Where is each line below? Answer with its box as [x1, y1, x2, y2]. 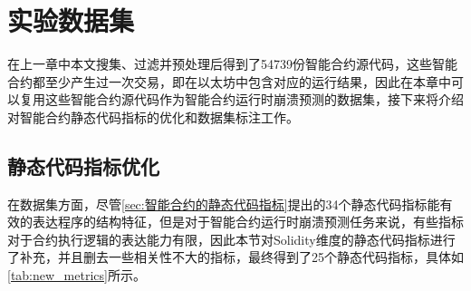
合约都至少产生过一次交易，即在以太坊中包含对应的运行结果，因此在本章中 [7, 72, 451, 91]
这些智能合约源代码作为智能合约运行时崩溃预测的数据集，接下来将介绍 [44, 90, 464, 109]
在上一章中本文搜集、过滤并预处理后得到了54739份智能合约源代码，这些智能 [7, 54, 457, 73]
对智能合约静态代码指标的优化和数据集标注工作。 [7, 107, 299, 126]
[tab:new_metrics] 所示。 [7, 266, 146, 285]
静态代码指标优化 [7, 151, 159, 179]
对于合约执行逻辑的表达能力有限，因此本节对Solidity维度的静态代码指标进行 [7, 229, 456, 248]
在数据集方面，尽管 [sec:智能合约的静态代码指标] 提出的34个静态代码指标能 [7, 194, 440, 213]
